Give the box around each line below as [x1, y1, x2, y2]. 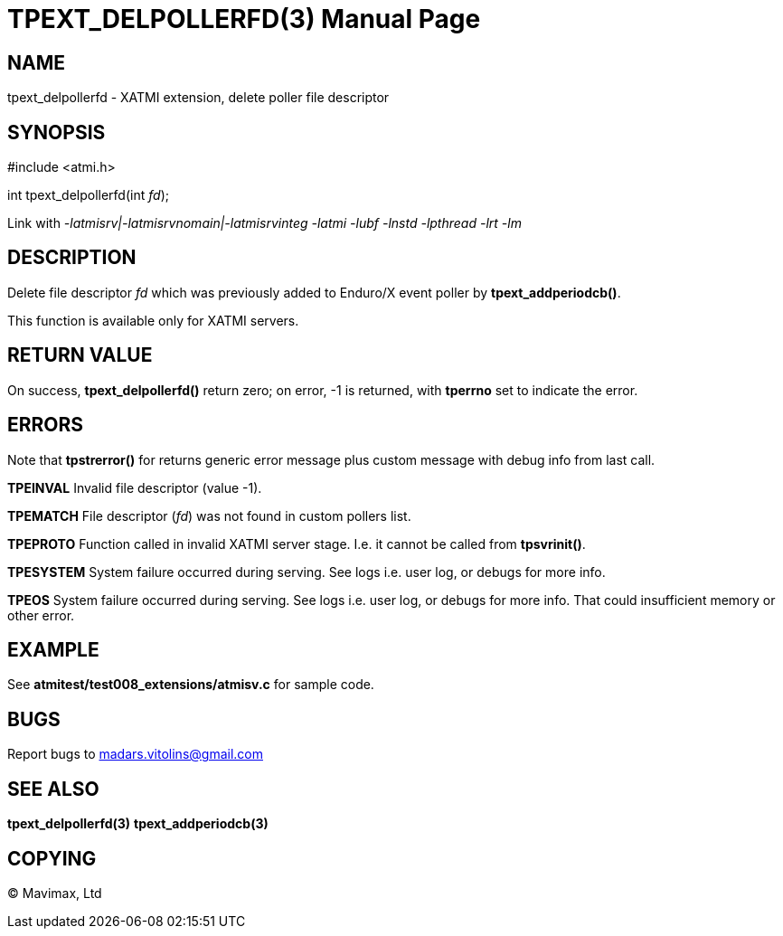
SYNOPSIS [7, 120, 106, 144]
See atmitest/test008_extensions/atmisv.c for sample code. [7, 676, 374, 693]
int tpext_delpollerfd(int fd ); [7, 187, 169, 203]
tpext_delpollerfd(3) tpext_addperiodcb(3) [7, 816, 269, 832]
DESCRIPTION [7, 246, 137, 269]
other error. [7, 607, 75, 623]
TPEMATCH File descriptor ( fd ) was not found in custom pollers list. [7, 507, 411, 524]
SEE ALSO [7, 777, 99, 800]
